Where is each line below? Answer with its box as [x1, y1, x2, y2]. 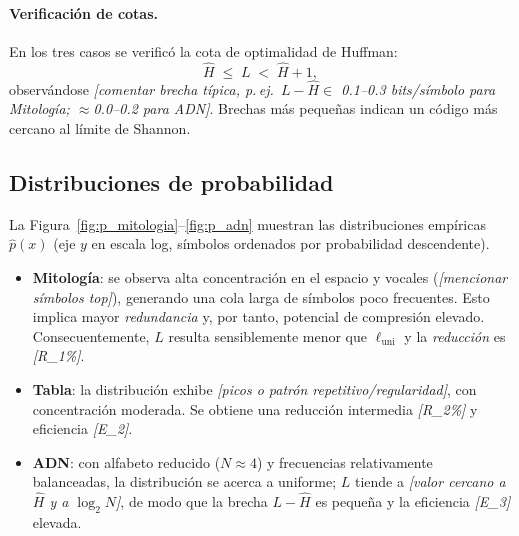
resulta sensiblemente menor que [168, 325, 368, 346]
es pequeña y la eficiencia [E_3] [315, 491, 511, 512]
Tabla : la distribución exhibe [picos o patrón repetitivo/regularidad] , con [32, 378, 477, 399]
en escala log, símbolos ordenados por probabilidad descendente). [91, 233, 490, 254]
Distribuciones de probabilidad [9, 167, 334, 197]
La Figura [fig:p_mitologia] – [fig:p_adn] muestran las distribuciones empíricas [9, 213, 486, 234]
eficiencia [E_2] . [32, 418, 133, 439]
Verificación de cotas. [9, 2, 159, 23]
